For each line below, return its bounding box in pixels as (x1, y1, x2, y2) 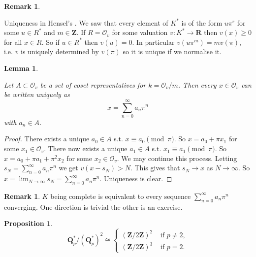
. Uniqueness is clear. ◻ (99, 173, 172, 184)
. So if (41, 36, 60, 47)
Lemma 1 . (4, 63, 38, 73)
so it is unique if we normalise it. (123, 46, 222, 57)
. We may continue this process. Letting (117, 153, 237, 163)
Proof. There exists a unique (4, 133, 90, 144)
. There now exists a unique (44, 143, 128, 154)
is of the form (181, 17, 223, 28)
